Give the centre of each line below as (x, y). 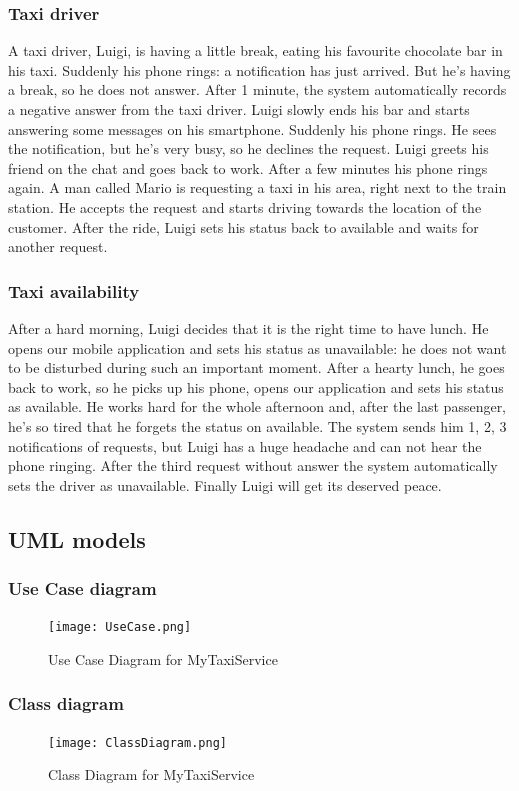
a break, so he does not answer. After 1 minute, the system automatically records (257, 89)
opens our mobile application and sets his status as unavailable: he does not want (257, 347)
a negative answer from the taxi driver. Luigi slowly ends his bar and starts (239, 109)
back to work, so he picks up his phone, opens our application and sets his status (256, 386)
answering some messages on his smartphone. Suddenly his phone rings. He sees (252, 128)
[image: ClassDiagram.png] (137, 742)
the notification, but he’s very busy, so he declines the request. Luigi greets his (248, 148)
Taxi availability (74, 290)
